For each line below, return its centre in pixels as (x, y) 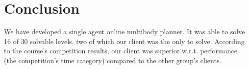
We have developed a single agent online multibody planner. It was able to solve (124, 32)
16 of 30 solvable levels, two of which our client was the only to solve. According (124, 41)
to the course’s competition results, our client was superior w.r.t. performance (121, 51)
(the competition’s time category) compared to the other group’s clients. (113, 60)
